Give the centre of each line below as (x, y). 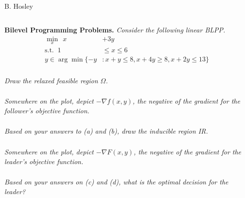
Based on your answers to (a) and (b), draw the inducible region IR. (106, 131)
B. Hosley (19, 6)
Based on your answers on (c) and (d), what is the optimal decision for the (116, 182)
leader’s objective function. (44, 161)
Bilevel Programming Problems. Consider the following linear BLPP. (115, 29)
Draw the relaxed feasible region (51, 80)
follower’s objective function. (47, 110)
